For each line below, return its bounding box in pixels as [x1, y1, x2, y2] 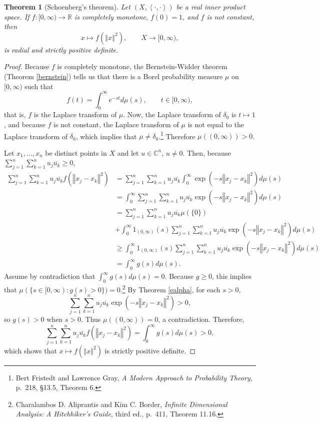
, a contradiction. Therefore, [158, 314, 244, 324]
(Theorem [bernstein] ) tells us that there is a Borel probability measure [4, 71, 223, 81]
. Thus [81, 314, 101, 324]
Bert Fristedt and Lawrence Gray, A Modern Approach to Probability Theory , [15, 372, 252, 382]
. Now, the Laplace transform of [123, 109, 221, 120]
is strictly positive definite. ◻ [104, 345, 196, 355]
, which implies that [75, 131, 137, 141]
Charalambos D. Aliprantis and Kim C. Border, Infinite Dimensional [15, 398, 227, 409]
